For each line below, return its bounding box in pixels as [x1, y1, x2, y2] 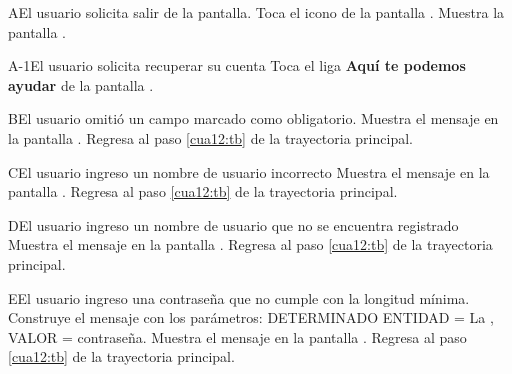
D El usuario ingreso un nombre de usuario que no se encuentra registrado [8, 214, 459, 235]
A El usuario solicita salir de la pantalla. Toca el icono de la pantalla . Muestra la [8, 2, 505, 22]
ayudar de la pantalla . [8, 74, 154, 95]
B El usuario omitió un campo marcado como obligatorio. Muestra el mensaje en [8, 108, 499, 129]
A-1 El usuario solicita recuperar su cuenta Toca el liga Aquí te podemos [8, 55, 466, 76]
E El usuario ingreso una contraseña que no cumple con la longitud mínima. [8, 287, 470, 308]
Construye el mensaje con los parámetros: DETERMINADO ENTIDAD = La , [8, 307, 494, 328]
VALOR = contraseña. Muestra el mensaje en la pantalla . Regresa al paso [8, 326, 467, 347]
